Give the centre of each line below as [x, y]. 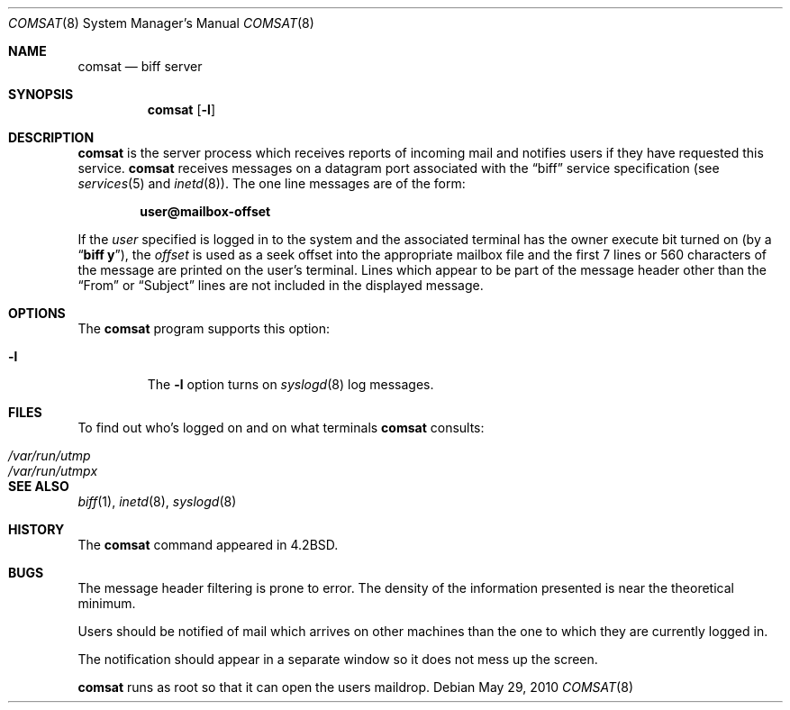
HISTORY [36, 529]
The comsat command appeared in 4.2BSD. [208, 545]
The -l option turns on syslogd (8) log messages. [291, 384]
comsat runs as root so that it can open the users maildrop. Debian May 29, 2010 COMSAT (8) [355, 687]
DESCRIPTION [51, 137]
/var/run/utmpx [53, 471]
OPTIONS [37, 313]
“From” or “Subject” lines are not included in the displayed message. [281, 285]
